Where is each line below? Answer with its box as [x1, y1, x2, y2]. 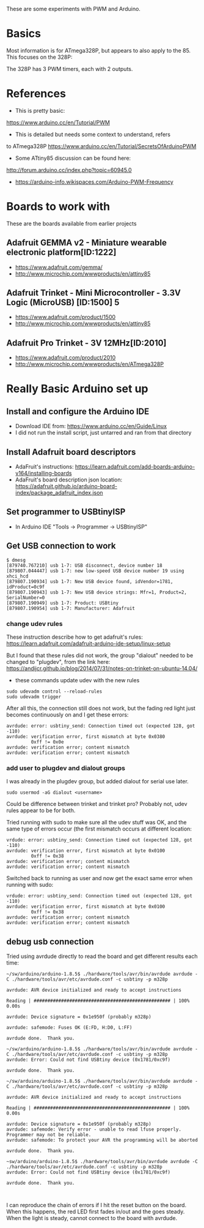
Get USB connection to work [6, 541, 116, 551]
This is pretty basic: [15, 107, 65, 114]
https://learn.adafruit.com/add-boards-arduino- [75, 463, 195, 470]
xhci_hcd [6, 573, 29, 579]
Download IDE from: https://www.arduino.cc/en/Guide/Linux [15, 423, 167, 430]
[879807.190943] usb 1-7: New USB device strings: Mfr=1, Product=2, [6, 589, 188, 595]
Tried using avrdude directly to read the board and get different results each [6, 952, 198, 960]
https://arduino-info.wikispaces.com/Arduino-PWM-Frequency [15, 178, 174, 186]
